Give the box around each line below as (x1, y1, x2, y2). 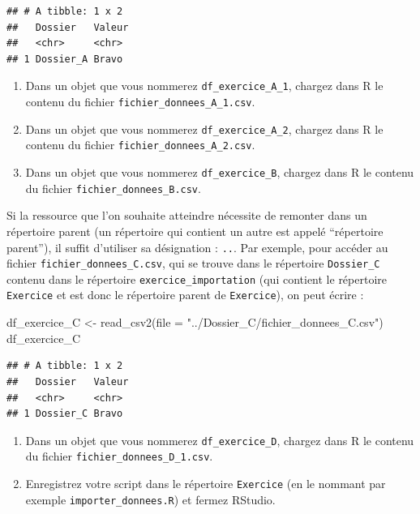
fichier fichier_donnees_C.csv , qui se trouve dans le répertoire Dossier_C (6, 255, 380, 272)
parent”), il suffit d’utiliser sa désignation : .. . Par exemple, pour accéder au (6, 238, 388, 255)
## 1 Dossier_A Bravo (6, 53, 123, 65)
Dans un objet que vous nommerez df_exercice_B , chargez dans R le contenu (25, 164, 414, 180)
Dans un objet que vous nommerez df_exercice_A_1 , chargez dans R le (25, 77, 384, 94)
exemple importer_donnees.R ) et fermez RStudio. (25, 490, 276, 508)
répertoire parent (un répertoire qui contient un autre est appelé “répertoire (6, 222, 384, 239)
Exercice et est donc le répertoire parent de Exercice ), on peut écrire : (6, 286, 364, 303)
